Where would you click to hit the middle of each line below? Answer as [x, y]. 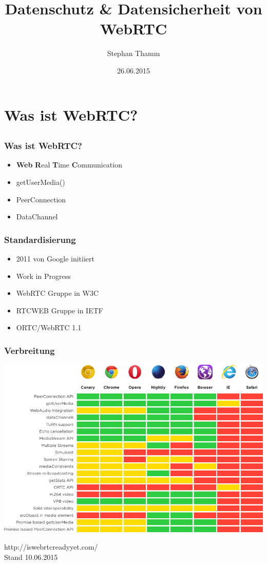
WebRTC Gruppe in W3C [57, 293]
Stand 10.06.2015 [31, 557]
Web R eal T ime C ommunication [69, 165]
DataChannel [37, 217]
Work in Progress [43, 276]
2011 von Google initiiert [55, 258]
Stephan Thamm [133, 53]
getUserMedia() [41, 182]
